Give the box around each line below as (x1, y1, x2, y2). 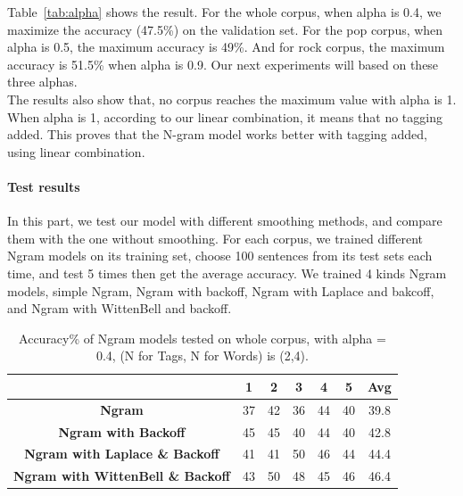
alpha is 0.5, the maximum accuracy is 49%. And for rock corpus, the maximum (7, 37, 445, 56)
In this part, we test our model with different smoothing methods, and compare (7, 211, 442, 230)
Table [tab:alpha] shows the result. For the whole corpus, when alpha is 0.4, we (7, 3, 442, 21)
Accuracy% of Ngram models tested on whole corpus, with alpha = (19, 328, 386, 347)
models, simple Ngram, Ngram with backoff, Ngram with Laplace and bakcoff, (7, 281, 434, 300)
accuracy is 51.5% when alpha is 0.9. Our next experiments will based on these (7, 54, 439, 73)
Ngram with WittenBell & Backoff (13, 467, 230, 485)
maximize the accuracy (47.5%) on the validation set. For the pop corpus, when (7, 20, 443, 38)
